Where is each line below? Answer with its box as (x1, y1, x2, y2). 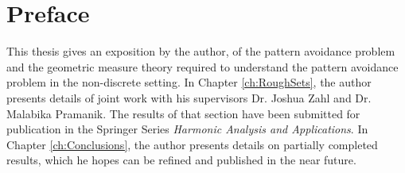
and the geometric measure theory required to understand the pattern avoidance (6, 58, 399, 75)
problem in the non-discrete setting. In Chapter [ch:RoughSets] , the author (6, 74, 372, 90)
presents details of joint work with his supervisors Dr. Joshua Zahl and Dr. (6, 89, 372, 106)
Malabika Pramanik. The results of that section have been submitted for (6, 105, 360, 121)
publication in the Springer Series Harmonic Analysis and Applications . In (6, 121, 368, 137)
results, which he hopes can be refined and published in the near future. (6, 152, 356, 168)
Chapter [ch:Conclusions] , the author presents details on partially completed (6, 136, 378, 152)
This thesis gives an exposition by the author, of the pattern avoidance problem (6, 43, 395, 60)
